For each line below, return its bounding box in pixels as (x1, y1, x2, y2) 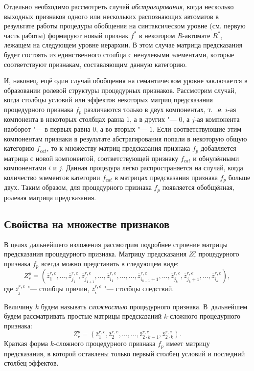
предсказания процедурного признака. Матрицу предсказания (4, 249, 186, 259)
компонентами (4, 162, 46, 173)
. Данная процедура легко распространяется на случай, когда (62, 162, 243, 173)
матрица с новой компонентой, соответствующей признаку (4, 153, 179, 163)
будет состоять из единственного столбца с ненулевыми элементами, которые (4, 49, 234, 59)
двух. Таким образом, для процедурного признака (4, 182, 152, 192)
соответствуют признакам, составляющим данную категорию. (4, 59, 187, 69)
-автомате (182, 30, 210, 40)
